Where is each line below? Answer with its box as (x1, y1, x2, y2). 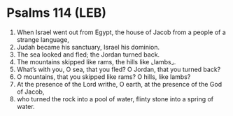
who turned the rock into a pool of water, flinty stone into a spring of (16, 94, 214, 103)
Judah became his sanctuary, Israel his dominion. (16, 43, 160, 51)
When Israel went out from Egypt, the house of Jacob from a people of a (16, 28, 227, 36)
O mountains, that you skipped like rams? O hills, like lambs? (16, 72, 191, 81)
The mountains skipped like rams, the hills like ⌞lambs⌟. (16, 57, 176, 66)
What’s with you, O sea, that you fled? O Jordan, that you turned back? (16, 65, 221, 73)
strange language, (16, 35, 69, 43)
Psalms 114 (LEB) (6, 5, 106, 21)
